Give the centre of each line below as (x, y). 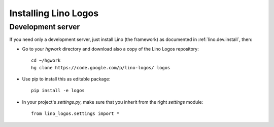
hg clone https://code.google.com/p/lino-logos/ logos (101, 68)
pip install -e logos (58, 91)
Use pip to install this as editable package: (66, 79)
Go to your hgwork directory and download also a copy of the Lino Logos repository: (110, 49)
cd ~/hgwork (46, 60)
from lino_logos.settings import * (75, 114)
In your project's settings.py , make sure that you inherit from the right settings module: (113, 102)
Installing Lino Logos (54, 13)
